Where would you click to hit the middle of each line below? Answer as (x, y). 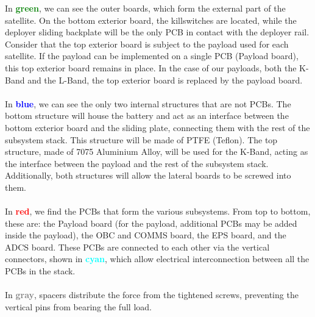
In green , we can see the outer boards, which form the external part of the (145, 8)
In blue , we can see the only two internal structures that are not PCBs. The (148, 103)
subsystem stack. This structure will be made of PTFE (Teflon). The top (141, 139)
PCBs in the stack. (40, 271)
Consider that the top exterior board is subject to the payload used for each (147, 44)
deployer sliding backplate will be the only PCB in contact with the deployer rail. (157, 32)
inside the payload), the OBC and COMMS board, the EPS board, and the (146, 235)
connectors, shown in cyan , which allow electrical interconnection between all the (157, 259)
